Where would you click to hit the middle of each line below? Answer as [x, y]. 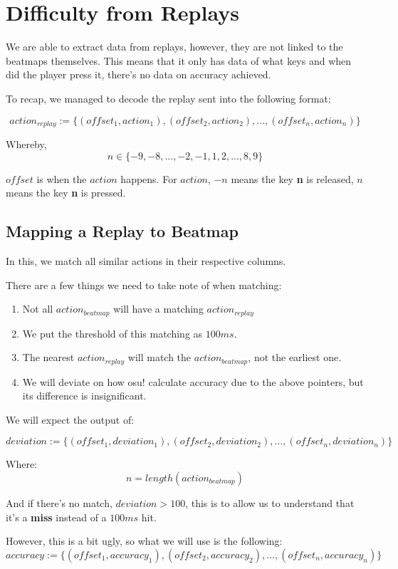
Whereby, [26, 143]
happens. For [149, 178]
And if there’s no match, [59, 503]
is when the [62, 178]
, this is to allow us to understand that [270, 503]
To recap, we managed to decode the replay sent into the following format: [168, 98]
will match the [159, 357]
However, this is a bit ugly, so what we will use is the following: [144, 541]
